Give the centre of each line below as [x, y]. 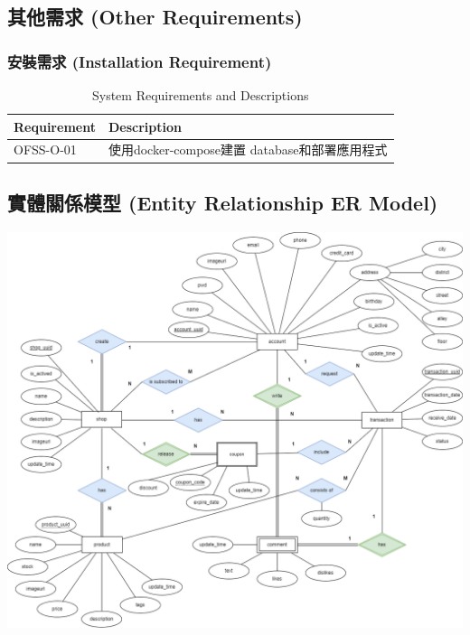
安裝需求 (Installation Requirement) [140, 61]
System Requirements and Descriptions [200, 95]
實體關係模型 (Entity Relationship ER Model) [223, 202]
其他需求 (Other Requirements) [155, 17]
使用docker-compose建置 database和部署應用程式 [248, 149]
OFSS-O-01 [45, 149]
